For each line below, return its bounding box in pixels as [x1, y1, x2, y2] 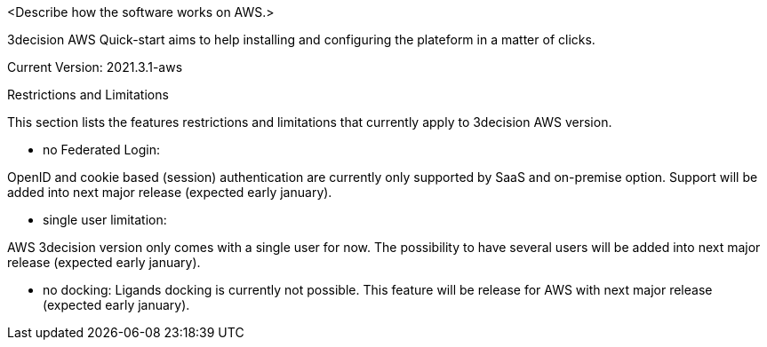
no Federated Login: [43, 142, 161, 157]
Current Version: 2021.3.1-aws [7, 59, 183, 75]
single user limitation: [43, 212, 167, 227]
